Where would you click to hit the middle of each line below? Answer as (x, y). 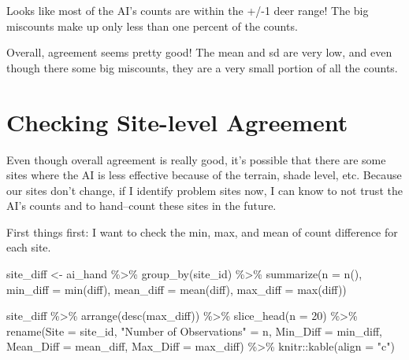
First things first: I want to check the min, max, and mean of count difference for (202, 231)
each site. (29, 247)
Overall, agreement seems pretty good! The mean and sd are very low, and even (199, 52)
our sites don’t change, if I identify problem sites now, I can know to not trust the (204, 190)
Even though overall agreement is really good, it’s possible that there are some (196, 159)
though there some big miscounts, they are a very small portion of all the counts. (202, 67)
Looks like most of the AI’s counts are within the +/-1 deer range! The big (188, 10)
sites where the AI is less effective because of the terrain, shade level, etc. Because (204, 175)
